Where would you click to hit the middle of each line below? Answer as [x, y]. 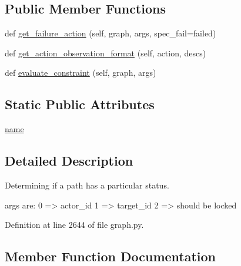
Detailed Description [69, 161]
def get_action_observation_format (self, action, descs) [106, 53]
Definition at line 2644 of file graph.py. [74, 225]
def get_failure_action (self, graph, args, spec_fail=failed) [111, 33]
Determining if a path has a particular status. [87, 185]
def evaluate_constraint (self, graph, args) [81, 73]
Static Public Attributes [80, 104]
